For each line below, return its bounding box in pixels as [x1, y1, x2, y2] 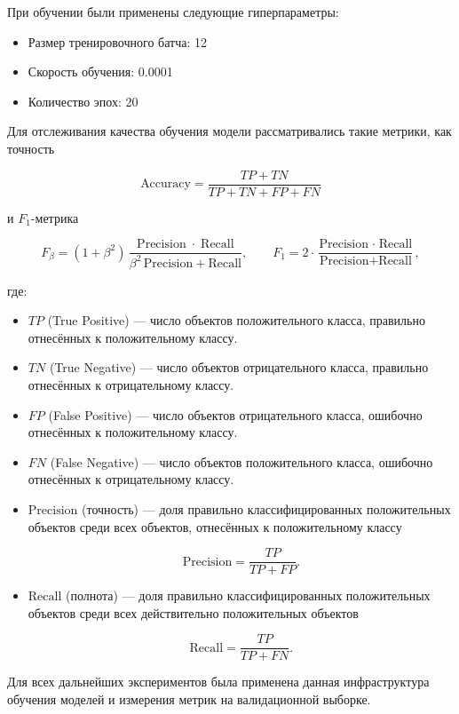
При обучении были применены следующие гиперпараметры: [7, 3, 339, 20]
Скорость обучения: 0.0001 [28, 62, 173, 81]
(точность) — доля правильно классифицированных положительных [82, 499, 451, 518]
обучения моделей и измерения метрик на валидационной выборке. [7, 690, 371, 709]
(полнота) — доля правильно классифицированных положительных [65, 586, 431, 605]
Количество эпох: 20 [28, 91, 138, 110]
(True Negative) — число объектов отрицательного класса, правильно [49, 358, 429, 377]
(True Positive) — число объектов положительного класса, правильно [47, 311, 425, 329]
